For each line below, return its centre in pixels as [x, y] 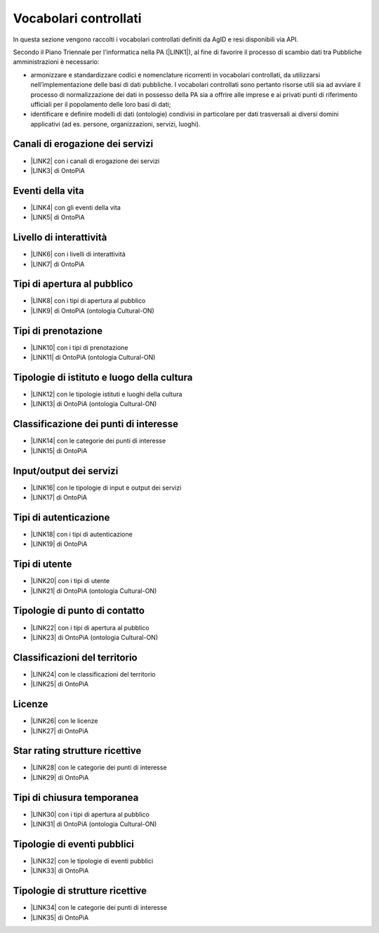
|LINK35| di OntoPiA [60, 918]
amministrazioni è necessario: [56, 62]
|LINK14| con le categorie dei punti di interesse [98, 441]
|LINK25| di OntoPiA [60, 684]
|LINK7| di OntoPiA [58, 264]
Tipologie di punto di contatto [79, 611]
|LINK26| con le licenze [64, 721]
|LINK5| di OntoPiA [58, 217]
